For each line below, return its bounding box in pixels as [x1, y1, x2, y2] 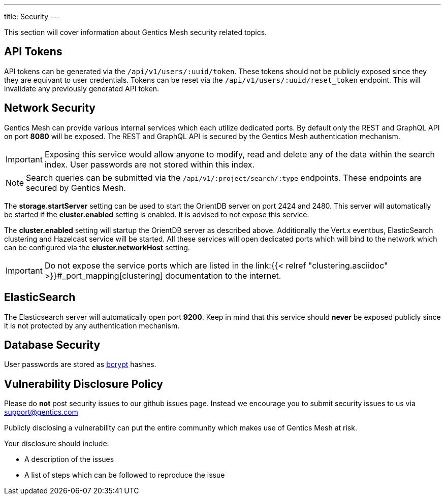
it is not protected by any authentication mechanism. [4, 321, 180, 330]
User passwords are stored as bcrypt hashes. [4, 360, 156, 369]
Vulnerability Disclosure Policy [4, 377, 163, 390]
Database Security [4, 338, 101, 351]
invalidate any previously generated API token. [4, 84, 160, 93]
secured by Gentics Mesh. [26, 182, 126, 193]
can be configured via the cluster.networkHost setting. [4, 243, 190, 252]
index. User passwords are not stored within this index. [44, 159, 255, 170]
